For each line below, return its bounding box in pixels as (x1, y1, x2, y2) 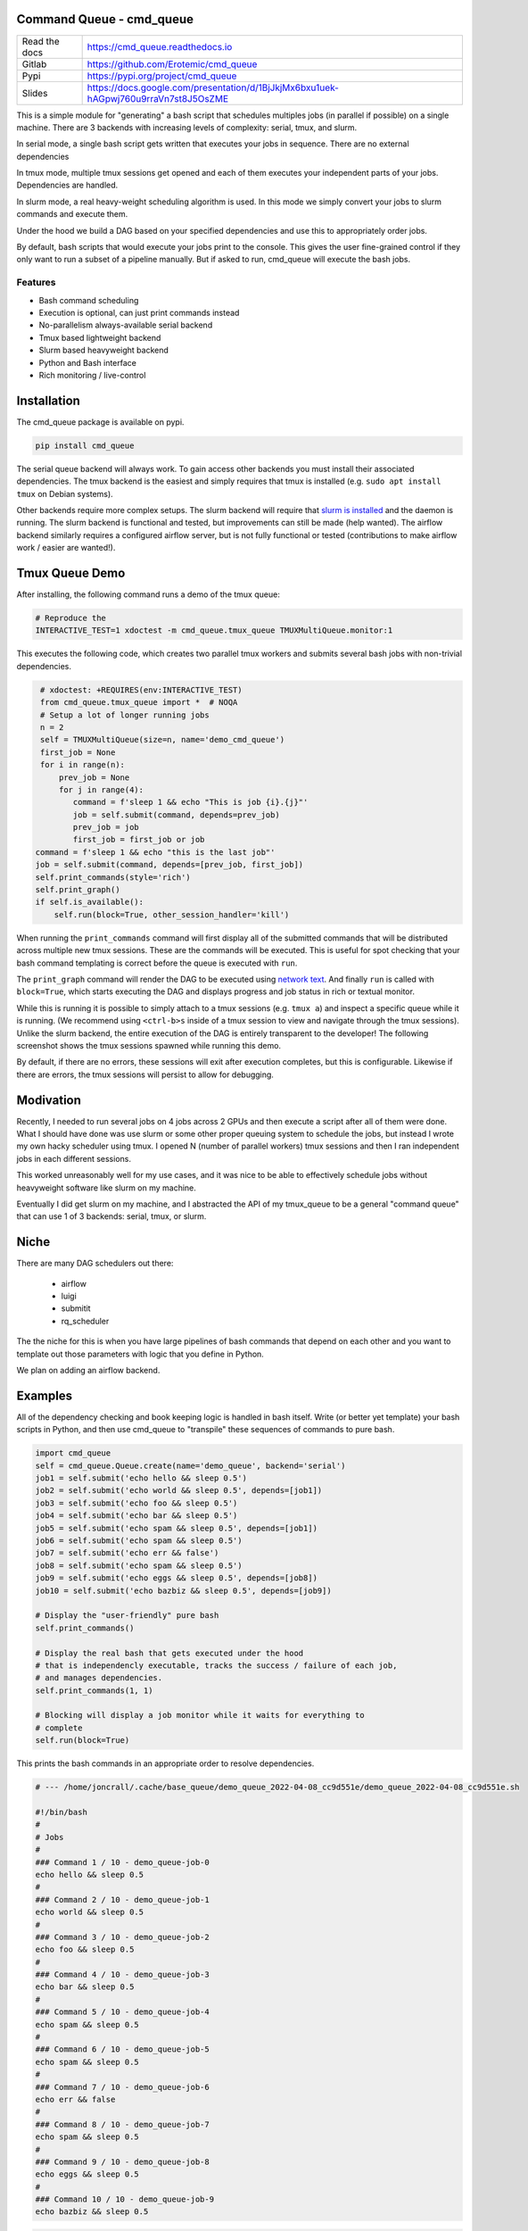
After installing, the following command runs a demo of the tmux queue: (16, 589, 280, 600)
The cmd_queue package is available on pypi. (16, 416, 185, 427)
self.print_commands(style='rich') (35, 872, 191, 883)
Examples (16, 1388, 73, 1403)
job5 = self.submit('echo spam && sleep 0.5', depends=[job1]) (35, 1522, 318, 1533)
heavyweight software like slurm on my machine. (16, 1182, 196, 1193)
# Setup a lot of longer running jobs (40, 709, 210, 720)
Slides (21, 87, 48, 99)
